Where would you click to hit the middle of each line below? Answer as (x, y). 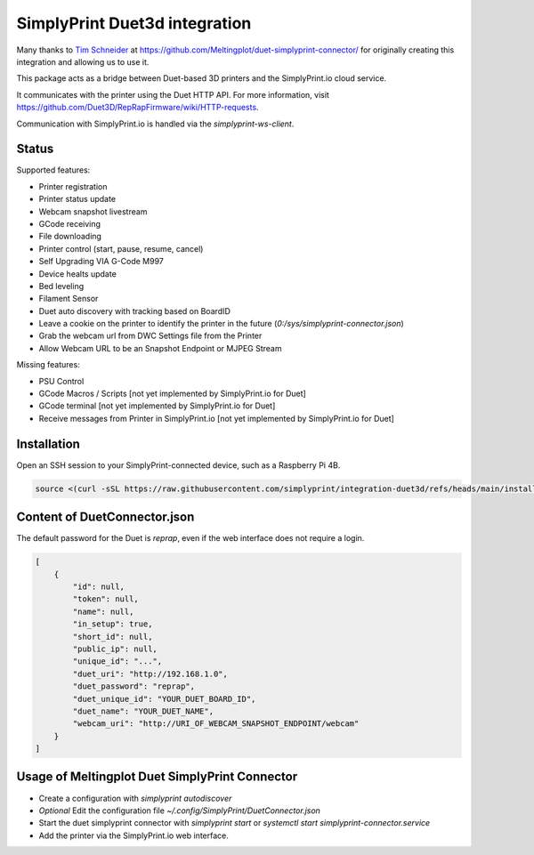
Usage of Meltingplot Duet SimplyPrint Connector (157, 777)
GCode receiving (70, 223)
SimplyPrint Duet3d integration (134, 23)
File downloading (70, 237)
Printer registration (73, 186)
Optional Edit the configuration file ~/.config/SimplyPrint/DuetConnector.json (179, 811)
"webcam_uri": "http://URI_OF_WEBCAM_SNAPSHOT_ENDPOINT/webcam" (216, 724)
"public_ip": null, (115, 649)
